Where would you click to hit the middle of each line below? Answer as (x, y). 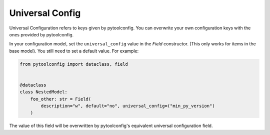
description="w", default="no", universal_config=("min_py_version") (128, 106)
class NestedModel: (43, 92)
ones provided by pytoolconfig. (41, 34)
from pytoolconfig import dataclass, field (74, 64)
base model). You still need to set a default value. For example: (74, 51)
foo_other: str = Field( (61, 99)
